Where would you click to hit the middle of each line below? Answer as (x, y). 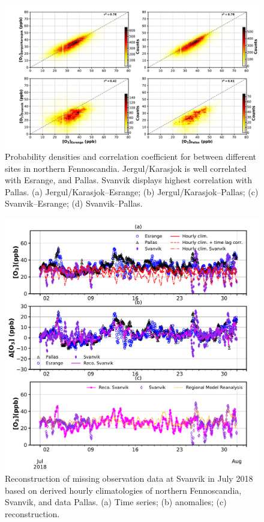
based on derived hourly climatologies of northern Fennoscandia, (123, 490)
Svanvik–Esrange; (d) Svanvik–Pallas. (74, 203)
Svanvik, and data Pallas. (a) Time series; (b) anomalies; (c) (116, 502)
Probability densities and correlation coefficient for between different (130, 156)
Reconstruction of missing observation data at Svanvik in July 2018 (129, 478)
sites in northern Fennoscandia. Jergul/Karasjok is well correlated (126, 168)
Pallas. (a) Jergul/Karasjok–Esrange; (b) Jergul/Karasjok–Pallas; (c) (132, 191)
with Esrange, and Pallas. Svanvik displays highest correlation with (128, 180)
